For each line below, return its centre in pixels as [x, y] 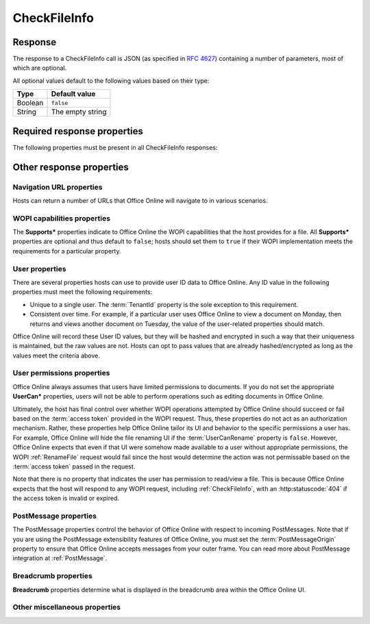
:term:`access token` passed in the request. [74, 466]
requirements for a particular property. [67, 251]
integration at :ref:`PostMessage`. [60, 558]
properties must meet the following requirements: [83, 292]
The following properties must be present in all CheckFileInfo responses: [115, 147]
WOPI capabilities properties [62, 218]
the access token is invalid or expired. [66, 498]
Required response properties [78, 131]
